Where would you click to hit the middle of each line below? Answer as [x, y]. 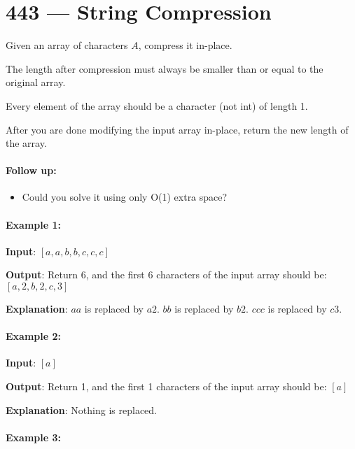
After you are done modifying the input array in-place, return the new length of [177, 129]
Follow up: [31, 170]
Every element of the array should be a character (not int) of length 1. [157, 105]
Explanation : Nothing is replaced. [81, 409]
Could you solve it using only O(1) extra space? [125, 197]
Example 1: [33, 224]
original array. [36, 82]
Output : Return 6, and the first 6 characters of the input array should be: [166, 275]
